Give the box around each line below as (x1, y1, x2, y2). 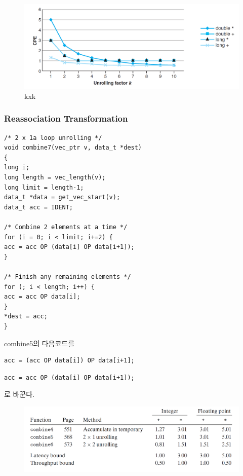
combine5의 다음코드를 (4, 338, 75, 348)
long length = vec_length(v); (4, 174, 106, 181)
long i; (4, 164, 30, 171)
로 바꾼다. (4, 389, 35, 399)
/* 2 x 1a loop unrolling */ (4, 134, 102, 141)
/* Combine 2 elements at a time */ (4, 224, 128, 231)
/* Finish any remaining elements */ (4, 273, 131, 280)
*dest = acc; (4, 313, 48, 320)
